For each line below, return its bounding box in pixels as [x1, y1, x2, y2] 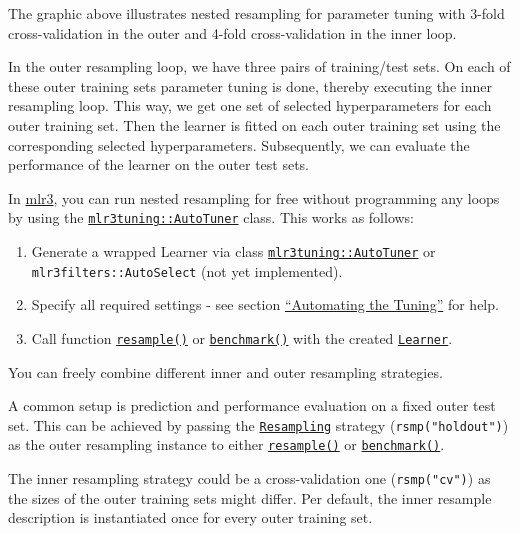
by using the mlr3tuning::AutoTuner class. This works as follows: [8, 207, 415, 228]
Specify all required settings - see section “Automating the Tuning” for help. [31, 294, 499, 315]
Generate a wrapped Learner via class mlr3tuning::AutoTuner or [31, 241, 436, 261]
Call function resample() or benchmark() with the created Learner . [31, 327, 453, 348]
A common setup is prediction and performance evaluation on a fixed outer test [8, 395, 496, 416]
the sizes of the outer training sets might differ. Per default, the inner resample [8, 487, 492, 508]
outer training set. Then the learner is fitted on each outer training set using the [8, 114, 501, 135]
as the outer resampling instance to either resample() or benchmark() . [8, 434, 445, 455]
